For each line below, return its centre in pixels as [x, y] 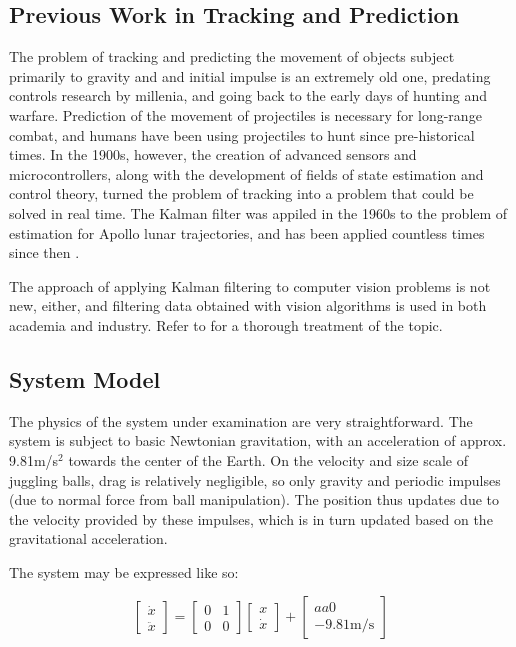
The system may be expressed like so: [124, 571]
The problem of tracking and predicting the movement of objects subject [232, 56]
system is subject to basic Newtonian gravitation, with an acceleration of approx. [258, 440]
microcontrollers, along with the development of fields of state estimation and [246, 173]
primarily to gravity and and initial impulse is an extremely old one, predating [250, 75]
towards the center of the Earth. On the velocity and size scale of [268, 459]
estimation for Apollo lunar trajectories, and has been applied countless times [247, 232]
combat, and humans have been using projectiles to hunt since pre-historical [242, 134]
